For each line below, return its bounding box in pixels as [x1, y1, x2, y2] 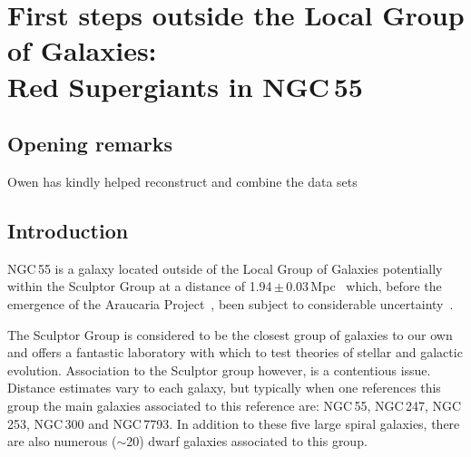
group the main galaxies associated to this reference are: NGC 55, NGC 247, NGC [7, 395, 462, 414]
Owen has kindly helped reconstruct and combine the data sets [7, 171, 358, 190]
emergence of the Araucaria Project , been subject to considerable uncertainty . [7, 294, 454, 313]
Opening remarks [7, 130, 173, 158]
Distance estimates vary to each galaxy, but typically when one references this [7, 378, 441, 397]
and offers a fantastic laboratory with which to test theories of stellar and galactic [7, 343, 463, 362]
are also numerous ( [7, 432, 117, 451]
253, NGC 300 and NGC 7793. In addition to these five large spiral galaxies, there [7, 413, 460, 433]
